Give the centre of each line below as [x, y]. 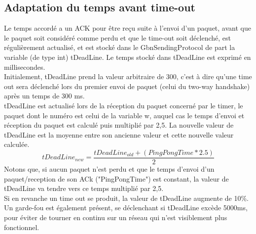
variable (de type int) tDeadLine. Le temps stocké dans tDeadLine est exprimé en [128, 57]
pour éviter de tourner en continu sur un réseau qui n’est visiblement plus [116, 217]
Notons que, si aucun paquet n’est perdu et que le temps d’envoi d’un [109, 168]
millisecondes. [25, 67]
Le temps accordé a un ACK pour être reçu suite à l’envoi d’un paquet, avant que [128, 28]
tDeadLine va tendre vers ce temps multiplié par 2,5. [84, 188]
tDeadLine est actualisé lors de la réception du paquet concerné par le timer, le [124, 105]
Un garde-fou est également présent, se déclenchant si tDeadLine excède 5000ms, [126, 208]
